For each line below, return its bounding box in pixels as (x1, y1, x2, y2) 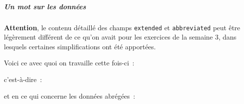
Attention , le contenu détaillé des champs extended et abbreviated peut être (4, 22, 241, 32)
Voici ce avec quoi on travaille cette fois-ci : (4, 58, 135, 68)
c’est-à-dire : (4, 74, 42, 84)
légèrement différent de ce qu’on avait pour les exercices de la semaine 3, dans (4, 32, 237, 42)
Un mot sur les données (4, 1, 86, 11)
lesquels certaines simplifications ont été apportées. (4, 41, 156, 51)
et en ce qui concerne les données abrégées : (4, 90, 135, 101)
